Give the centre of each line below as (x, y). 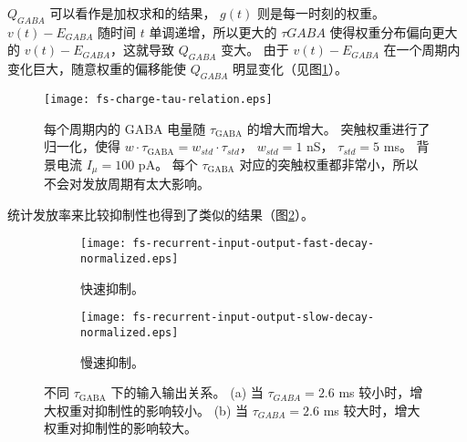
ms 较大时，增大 (372, 410)
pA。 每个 (168, 164)
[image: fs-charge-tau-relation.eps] (158, 99)
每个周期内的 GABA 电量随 (125, 128)
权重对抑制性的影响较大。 (120, 428)
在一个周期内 (422, 50)
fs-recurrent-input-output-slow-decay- (254, 318)
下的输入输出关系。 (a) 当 (187, 392)
